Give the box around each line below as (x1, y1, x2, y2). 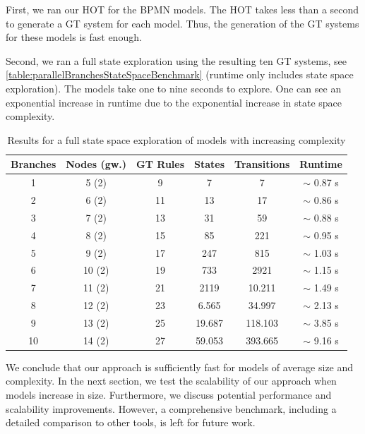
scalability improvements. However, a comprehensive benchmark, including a (6, 401, 337, 416)
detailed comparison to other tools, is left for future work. (6, 415, 256, 430)
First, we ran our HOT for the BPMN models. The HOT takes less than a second (6, 2, 359, 16)
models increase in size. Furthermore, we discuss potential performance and (6, 387, 332, 402)
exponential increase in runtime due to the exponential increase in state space (6, 95, 342, 109)
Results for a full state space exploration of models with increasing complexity (7, 132, 346, 147)
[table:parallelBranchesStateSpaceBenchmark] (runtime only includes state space (6, 67, 354, 82)
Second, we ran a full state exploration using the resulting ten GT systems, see (6, 53, 347, 68)
